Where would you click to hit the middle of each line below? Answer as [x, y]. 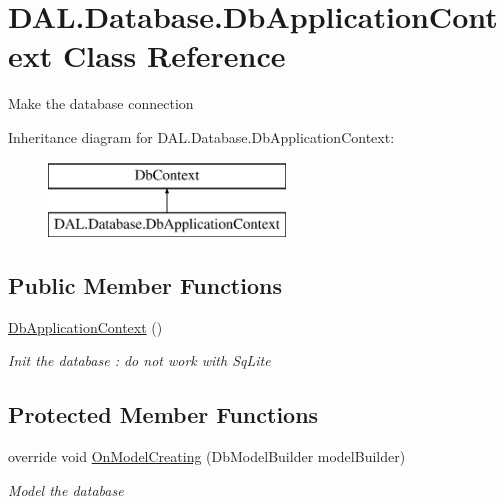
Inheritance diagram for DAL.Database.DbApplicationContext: [201, 136]
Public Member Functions [145, 285]
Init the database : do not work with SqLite [139, 360]
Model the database [66, 489]
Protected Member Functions [163, 414]
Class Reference [174, 55]
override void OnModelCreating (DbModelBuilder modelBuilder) [207, 456]
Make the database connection [101, 103]
